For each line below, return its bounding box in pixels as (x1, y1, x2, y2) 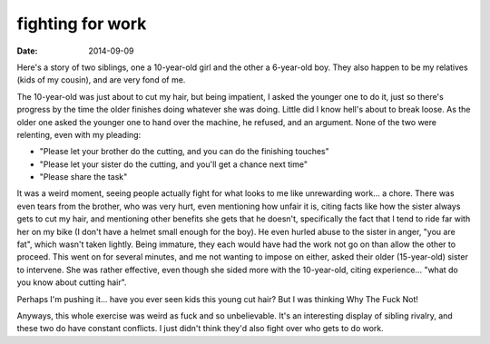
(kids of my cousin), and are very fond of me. (16, 74, 186, 85)
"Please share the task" (39, 172, 128, 182)
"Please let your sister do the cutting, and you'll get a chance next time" (39, 159, 309, 170)
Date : (16, 45, 38, 56)
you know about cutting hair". (16, 277, 127, 288)
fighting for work (16, 14, 147, 34)
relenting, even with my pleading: (16, 129, 142, 140)
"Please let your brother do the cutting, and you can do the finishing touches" (39, 146, 330, 157)
